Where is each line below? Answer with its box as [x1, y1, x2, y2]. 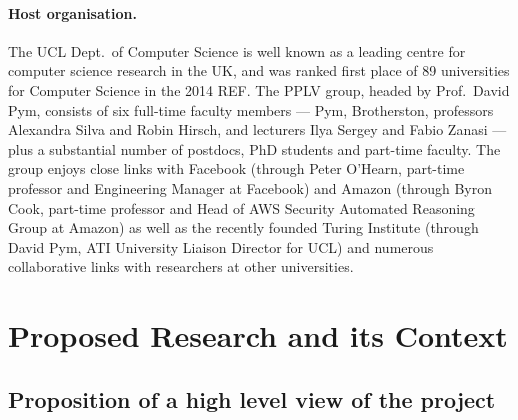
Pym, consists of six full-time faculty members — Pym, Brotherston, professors [8, 99, 494, 120]
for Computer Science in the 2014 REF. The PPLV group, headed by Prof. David [8, 79, 510, 100]
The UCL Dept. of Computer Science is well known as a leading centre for [8, 40, 466, 61]
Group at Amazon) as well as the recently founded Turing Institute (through [8, 217, 479, 238]
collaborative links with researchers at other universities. [8, 256, 354, 277]
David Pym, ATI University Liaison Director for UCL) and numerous [8, 236, 434, 257]
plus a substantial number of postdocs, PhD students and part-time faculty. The [8, 138, 501, 159]
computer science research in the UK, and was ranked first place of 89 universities [8, 60, 510, 81]
